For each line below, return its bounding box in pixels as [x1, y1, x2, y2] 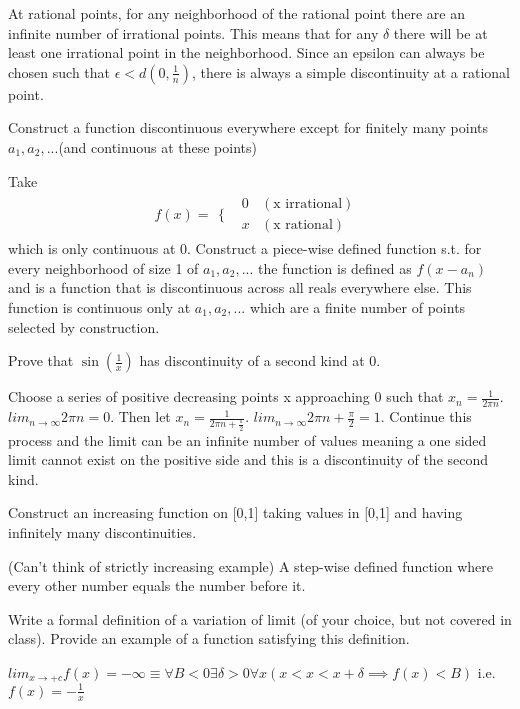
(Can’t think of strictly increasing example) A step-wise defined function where [8, 555, 493, 576]
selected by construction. [8, 316, 160, 337]
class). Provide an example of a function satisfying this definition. [8, 628, 410, 649]
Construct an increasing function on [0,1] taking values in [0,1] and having [8, 502, 463, 523]
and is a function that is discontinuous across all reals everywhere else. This [8, 277, 472, 298]
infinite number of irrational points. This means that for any [8, 22, 379, 43]
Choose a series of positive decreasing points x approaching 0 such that [8, 386, 444, 407]
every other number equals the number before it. [8, 575, 306, 596]
